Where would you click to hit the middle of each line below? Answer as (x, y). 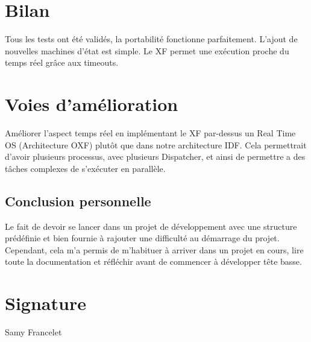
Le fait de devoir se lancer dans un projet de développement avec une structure (151, 226)
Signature (46, 303)
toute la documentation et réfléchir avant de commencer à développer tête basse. (153, 261)
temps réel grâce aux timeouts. (62, 62)
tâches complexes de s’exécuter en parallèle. (85, 168)
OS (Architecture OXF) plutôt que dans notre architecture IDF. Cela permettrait (156, 144)
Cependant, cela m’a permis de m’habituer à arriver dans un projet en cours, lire (154, 249)
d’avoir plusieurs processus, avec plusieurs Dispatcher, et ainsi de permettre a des (155, 157)
